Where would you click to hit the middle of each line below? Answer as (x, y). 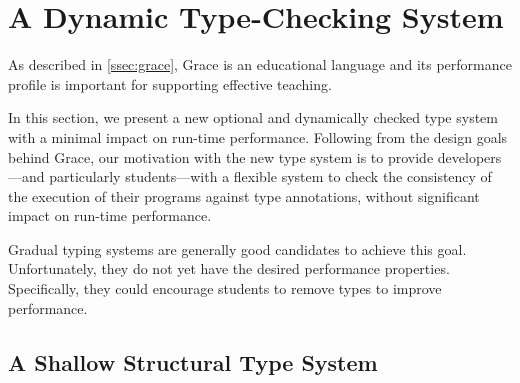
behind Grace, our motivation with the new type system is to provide (221, 156)
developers (469, 156)
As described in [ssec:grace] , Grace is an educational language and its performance (260, 64)
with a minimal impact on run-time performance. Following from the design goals (258, 136)
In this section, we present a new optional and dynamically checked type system (253, 117)
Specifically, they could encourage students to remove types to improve (225, 288)
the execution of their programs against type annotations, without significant (244, 195)
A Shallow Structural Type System (193, 361)
